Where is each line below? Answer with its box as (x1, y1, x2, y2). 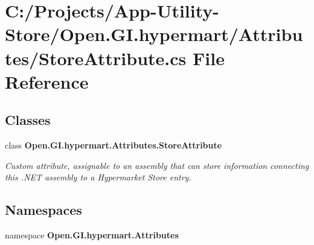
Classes (5, 110, 51, 129)
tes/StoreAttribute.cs (5, 45, 187, 70)
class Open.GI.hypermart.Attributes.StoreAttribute (5, 139, 222, 151)
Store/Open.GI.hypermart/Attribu (5, 22, 303, 46)
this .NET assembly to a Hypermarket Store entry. (5, 171, 191, 183)
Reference (5, 69, 89, 94)
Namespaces (5, 200, 82, 219)
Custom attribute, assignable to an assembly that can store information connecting (5, 159, 309, 171)
